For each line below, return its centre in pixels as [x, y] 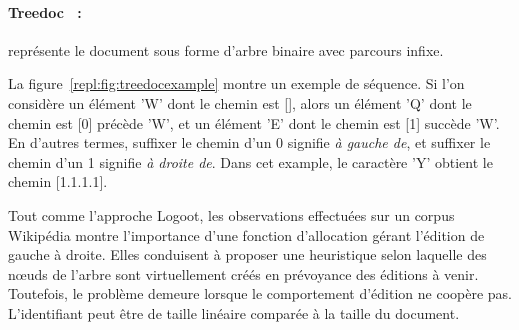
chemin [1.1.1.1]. [58, 181]
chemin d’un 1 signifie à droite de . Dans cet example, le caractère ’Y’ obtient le [250, 161]
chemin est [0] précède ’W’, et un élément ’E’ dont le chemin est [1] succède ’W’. [254, 122]
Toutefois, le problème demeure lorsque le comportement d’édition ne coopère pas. [260, 293]
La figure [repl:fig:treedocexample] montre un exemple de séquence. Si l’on [236, 83]
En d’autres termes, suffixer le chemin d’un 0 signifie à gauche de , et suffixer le [249, 142]
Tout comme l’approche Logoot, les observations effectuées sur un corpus [231, 214]
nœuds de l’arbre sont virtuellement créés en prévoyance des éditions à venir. [243, 273]
